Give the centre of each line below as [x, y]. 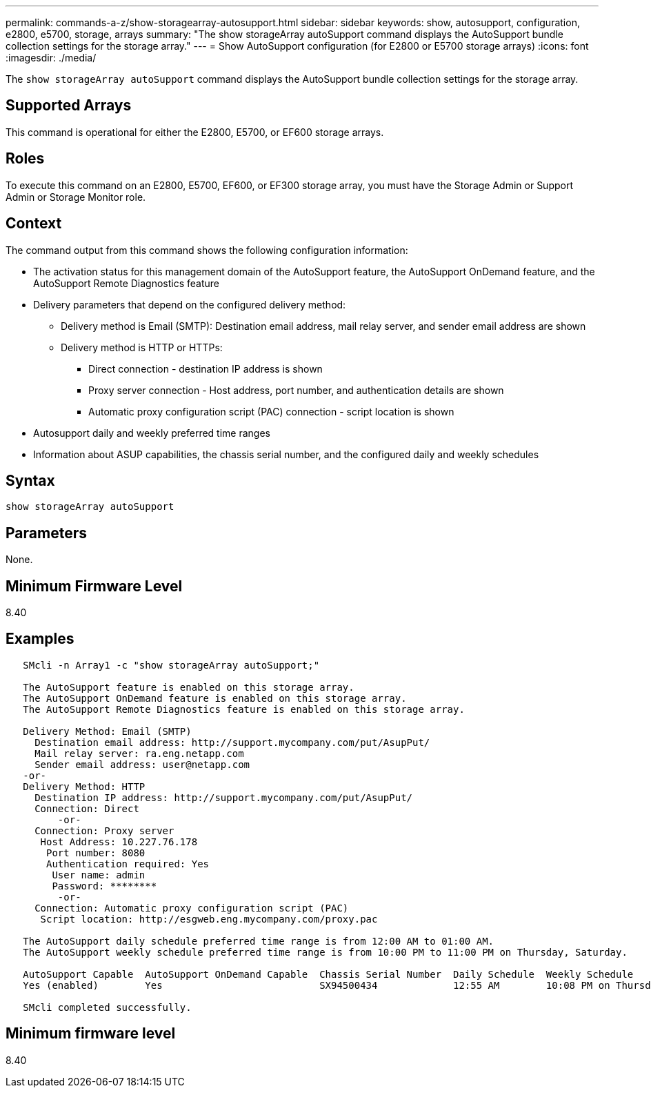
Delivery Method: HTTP [84, 786]
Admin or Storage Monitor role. [76, 197]
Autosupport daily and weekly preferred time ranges [152, 433]
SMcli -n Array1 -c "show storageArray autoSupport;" [171, 665]
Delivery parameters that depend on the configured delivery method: [190, 304]
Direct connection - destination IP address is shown [206, 368]
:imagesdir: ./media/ [51, 58]
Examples [40, 639]
